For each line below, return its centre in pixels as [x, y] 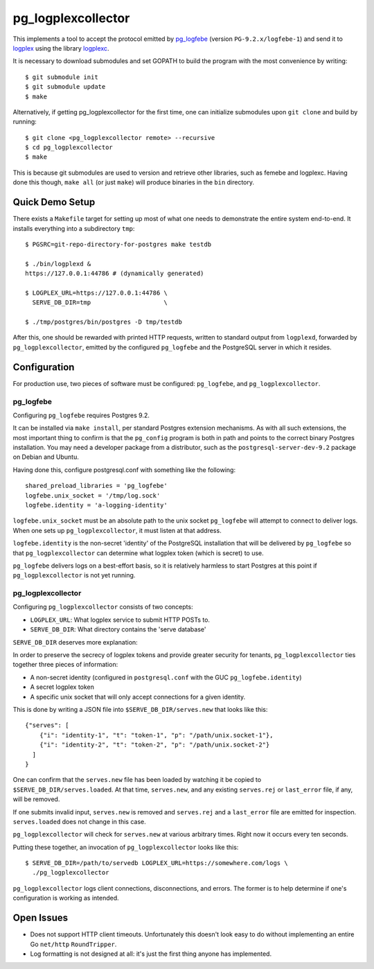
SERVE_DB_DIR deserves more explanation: [75, 642]
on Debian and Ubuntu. [46, 457]
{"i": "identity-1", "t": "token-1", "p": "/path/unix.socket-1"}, [156, 735]
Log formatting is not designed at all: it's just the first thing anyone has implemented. [151, 954]
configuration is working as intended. [66, 898]
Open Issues [41, 918]
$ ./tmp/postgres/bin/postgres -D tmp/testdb [104, 322]
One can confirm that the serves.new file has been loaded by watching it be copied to [137, 780]
